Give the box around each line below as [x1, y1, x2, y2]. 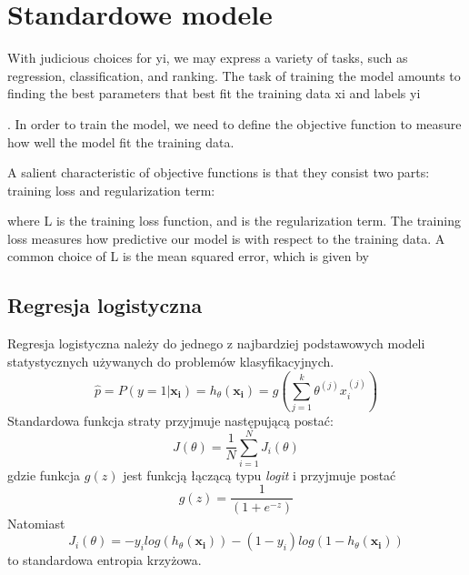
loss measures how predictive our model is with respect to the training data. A [7, 228, 445, 247]
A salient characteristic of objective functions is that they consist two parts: [7, 163, 430, 182]
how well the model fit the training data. [7, 132, 234, 151]
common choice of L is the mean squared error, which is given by [7, 247, 369, 266]
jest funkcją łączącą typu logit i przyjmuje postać [123, 465, 396, 484]
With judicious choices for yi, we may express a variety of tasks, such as [7, 48, 408, 67]
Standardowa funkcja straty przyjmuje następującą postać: [7, 411, 334, 430]
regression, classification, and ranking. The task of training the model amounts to [7, 66, 461, 85]
